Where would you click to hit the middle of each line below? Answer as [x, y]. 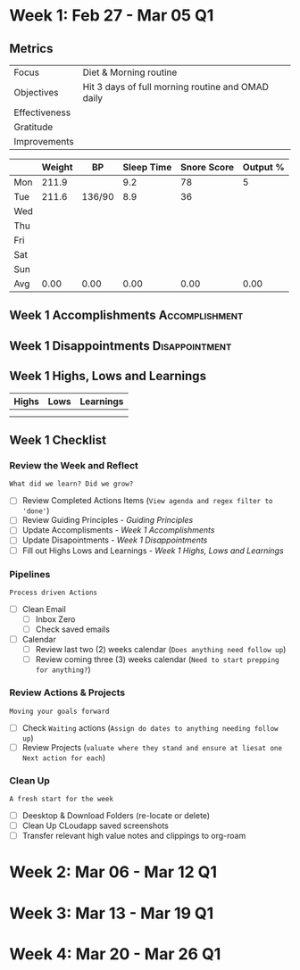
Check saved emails [72, 629]
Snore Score [207, 167]
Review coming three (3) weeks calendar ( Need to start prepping [157, 659]
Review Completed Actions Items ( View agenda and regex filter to [147, 501]
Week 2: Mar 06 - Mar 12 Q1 [113, 872]
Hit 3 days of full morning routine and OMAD [176, 87]
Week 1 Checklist [58, 439]
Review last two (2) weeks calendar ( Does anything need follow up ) [161, 650]
